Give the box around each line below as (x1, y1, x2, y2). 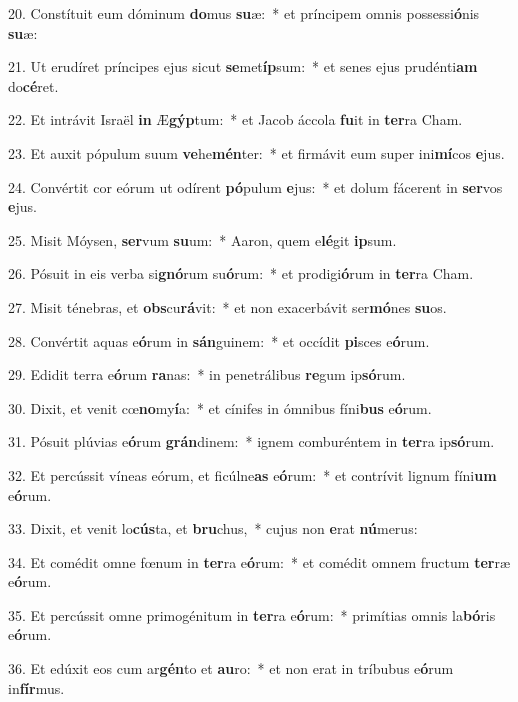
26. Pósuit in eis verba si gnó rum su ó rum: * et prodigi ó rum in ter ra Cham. (8, 263, 474, 284)
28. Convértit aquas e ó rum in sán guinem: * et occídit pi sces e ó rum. (8, 330, 430, 351)
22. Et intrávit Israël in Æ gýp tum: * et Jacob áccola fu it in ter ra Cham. (8, 109, 463, 130)
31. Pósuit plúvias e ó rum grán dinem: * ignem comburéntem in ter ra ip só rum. (8, 431, 495, 452)
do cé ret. (8, 75, 59, 96)
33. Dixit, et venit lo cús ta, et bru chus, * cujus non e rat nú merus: (8, 518, 418, 539)
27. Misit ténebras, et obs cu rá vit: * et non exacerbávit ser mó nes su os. (8, 296, 447, 317)
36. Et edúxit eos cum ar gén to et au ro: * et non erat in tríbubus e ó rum (8, 658, 454, 679)
